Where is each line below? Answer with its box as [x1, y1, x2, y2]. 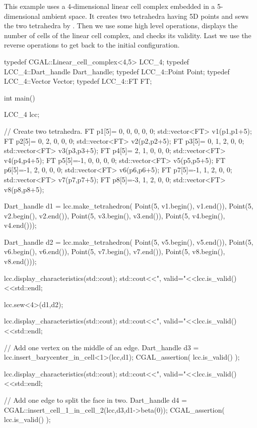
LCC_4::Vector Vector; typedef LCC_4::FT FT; [4, 76, 152, 86]
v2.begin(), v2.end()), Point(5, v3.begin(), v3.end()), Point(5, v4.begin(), [4, 210, 225, 220]
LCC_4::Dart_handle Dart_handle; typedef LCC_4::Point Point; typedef [4, 66, 230, 76]
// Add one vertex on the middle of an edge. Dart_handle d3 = [4, 342, 199, 352]
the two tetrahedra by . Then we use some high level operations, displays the [4, 20, 238, 31]
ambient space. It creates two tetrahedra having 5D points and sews [42, 10, 249, 21]
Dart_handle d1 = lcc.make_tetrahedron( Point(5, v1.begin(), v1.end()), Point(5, [4, 201, 254, 211]
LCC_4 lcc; [4, 109, 40, 119]
